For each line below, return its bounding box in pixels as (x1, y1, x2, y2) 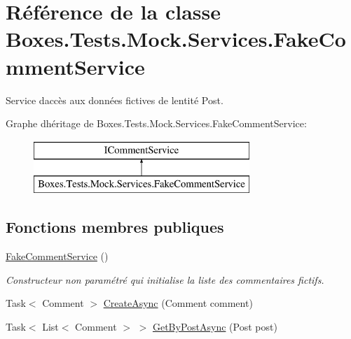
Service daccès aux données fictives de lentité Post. (6, 92, 223, 107)
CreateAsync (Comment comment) (103, 296, 253, 310)
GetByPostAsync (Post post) (152, 319, 277, 333)
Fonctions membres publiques (6, 216, 224, 238)
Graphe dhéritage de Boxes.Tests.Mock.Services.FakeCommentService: (6, 116, 307, 131)
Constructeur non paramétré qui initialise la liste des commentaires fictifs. (6, 272, 324, 287)
